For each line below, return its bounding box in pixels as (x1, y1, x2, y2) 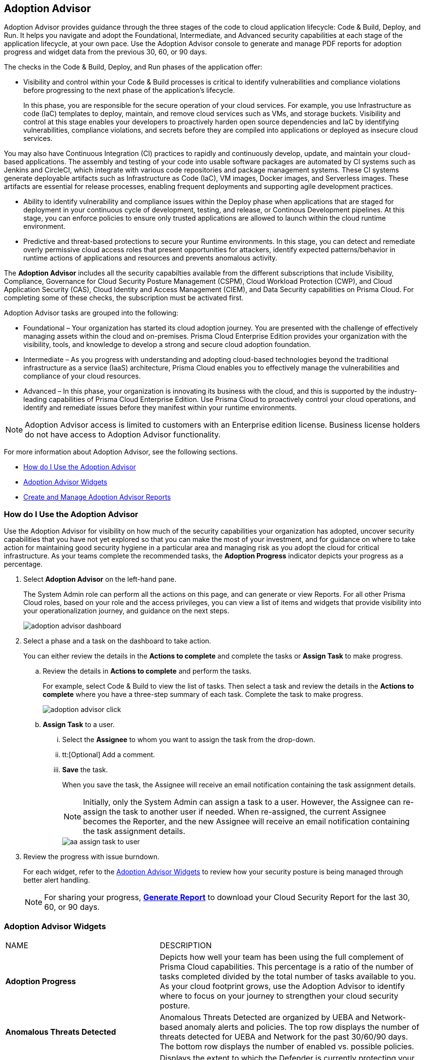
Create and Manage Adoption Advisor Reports (23, 493, 171, 502)
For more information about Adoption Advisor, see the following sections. (4, 448, 238, 456)
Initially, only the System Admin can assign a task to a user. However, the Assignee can (83, 797, 401, 807)
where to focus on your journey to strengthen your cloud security (159, 990, 398, 1001)
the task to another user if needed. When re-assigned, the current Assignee (109, 807, 386, 817)
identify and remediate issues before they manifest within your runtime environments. (23, 403, 297, 412)
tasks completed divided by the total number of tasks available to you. (159, 971, 416, 981)
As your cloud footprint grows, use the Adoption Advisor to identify (159, 981, 405, 991)
